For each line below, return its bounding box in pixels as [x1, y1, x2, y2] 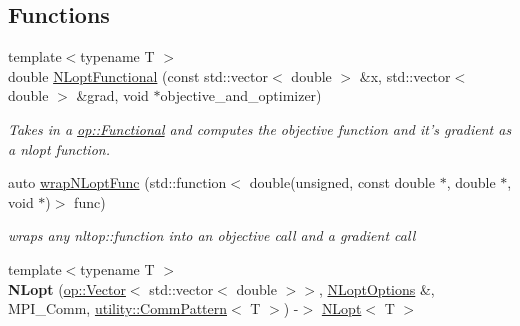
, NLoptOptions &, [318, 278, 435, 299]
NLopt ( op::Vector [8, 278, 126, 299]
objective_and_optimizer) [160, 85, 322, 106]
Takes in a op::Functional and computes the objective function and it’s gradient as [8, 118, 512, 139]
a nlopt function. [8, 138, 110, 159]
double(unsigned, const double [249, 172, 435, 193]
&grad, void [76, 85, 149, 106]
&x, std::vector [359, 65, 451, 86]
